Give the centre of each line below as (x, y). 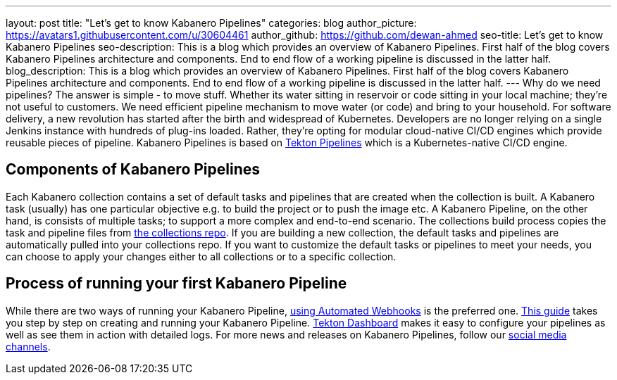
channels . (28, 346)
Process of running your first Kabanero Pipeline (176, 284)
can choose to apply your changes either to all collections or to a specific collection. (201, 256)
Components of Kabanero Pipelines (133, 170)
